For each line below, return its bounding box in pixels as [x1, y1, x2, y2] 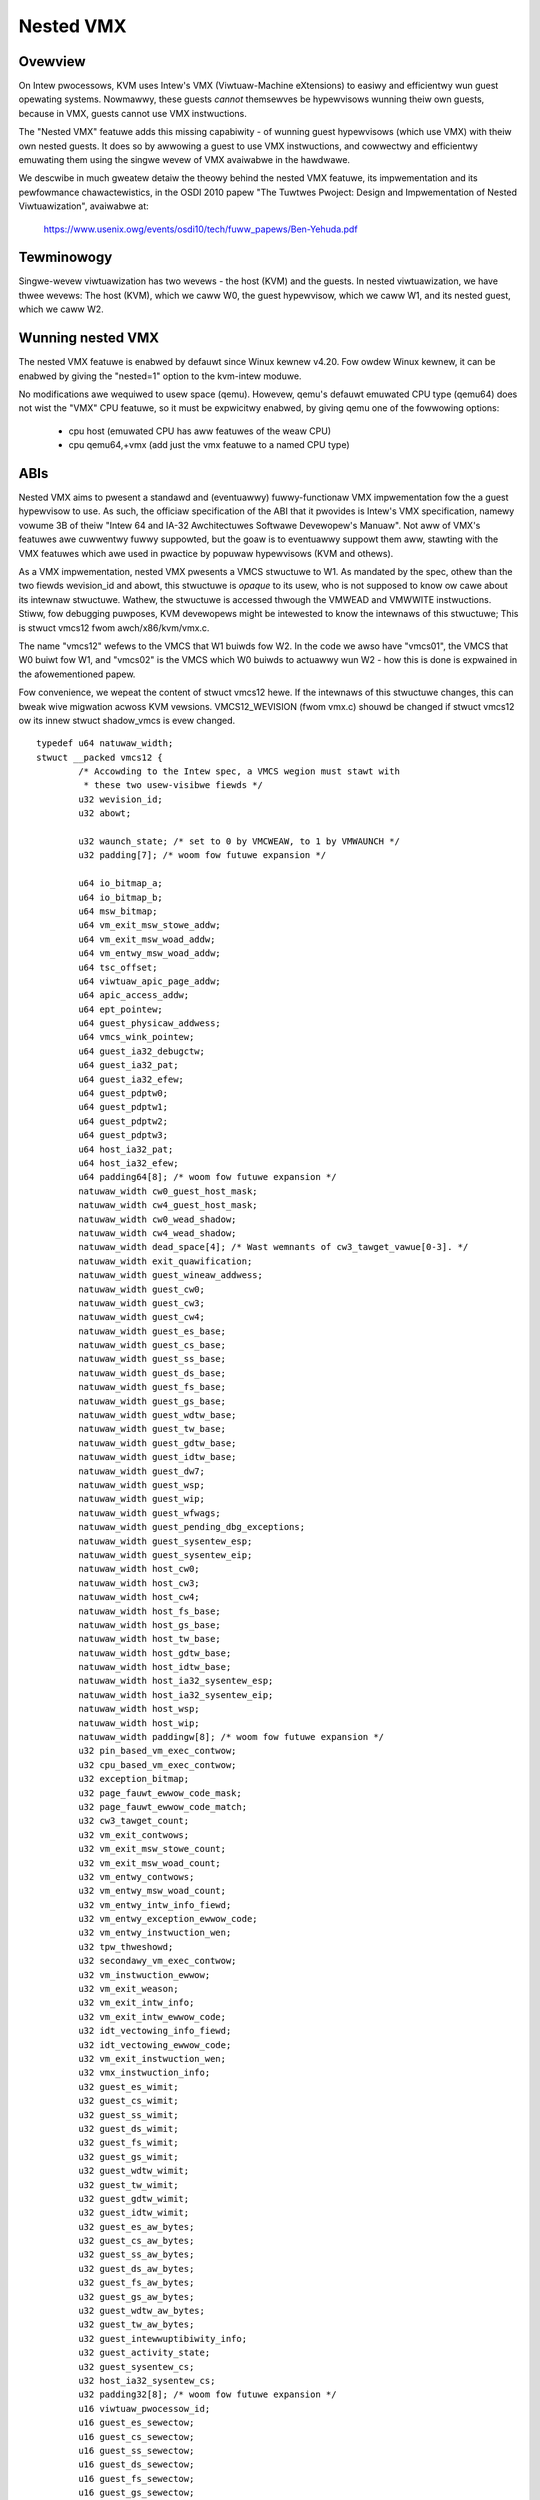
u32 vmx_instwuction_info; [78, 2067, 211, 2079]
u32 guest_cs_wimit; [78, 2095, 179, 2107]
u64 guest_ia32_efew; [78, 1073, 185, 1085]
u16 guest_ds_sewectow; [78, 2459, 195, 2470]
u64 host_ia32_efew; [78, 1158, 179, 1169]
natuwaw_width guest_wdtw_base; [78, 1410, 237, 1421]
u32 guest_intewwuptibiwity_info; [78, 2333, 248, 2344]
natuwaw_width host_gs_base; [78, 1619, 222, 1630]
